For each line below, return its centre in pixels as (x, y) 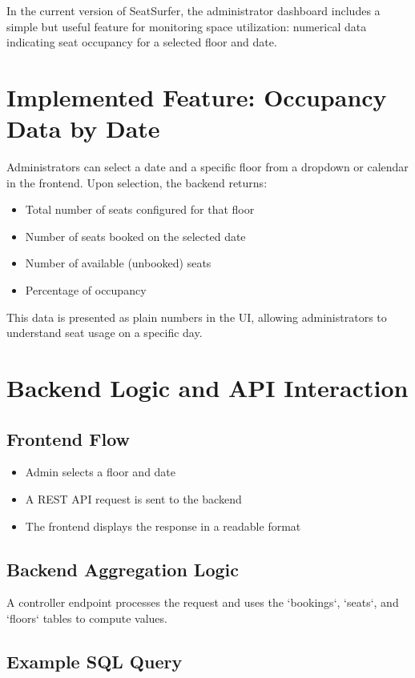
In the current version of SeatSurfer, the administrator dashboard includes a (193, 10)
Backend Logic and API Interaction (207, 388)
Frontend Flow (68, 438)
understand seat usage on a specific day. (105, 333)
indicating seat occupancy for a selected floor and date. (142, 42)
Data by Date (83, 128)
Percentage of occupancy (86, 290)
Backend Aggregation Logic (123, 569)
